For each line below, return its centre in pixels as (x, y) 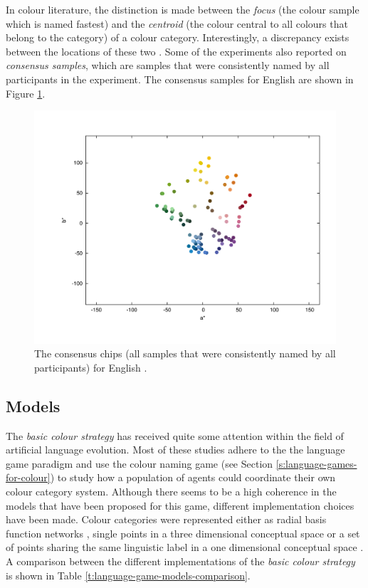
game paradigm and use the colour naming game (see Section (140, 463)
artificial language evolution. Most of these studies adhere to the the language (175, 450)
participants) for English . (91, 367)
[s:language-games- (316, 463)
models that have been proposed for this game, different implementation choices (180, 505)
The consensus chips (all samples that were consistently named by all (185, 353)
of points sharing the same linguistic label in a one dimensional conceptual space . (185, 547)
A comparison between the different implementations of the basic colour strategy (180, 561)
